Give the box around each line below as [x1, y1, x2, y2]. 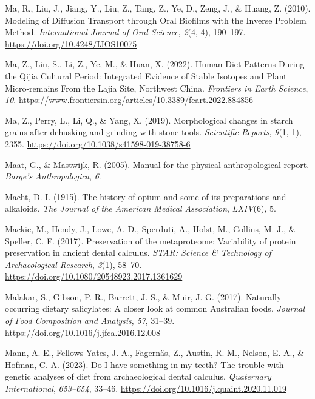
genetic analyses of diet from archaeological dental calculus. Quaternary [5, 370, 271, 383]
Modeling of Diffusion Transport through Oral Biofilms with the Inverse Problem [5, 13, 307, 26]
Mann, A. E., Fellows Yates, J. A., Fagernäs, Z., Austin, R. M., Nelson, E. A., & [5, 346, 304, 359]
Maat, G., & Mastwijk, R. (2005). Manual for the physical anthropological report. [5, 158, 310, 170]
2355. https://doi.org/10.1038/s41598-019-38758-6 [5, 137, 191, 150]
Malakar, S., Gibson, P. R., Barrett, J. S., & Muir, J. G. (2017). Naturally [5, 290, 282, 303]
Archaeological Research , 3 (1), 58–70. [5, 258, 142, 270]
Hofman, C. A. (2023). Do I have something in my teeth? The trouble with [5, 358, 284, 370]
